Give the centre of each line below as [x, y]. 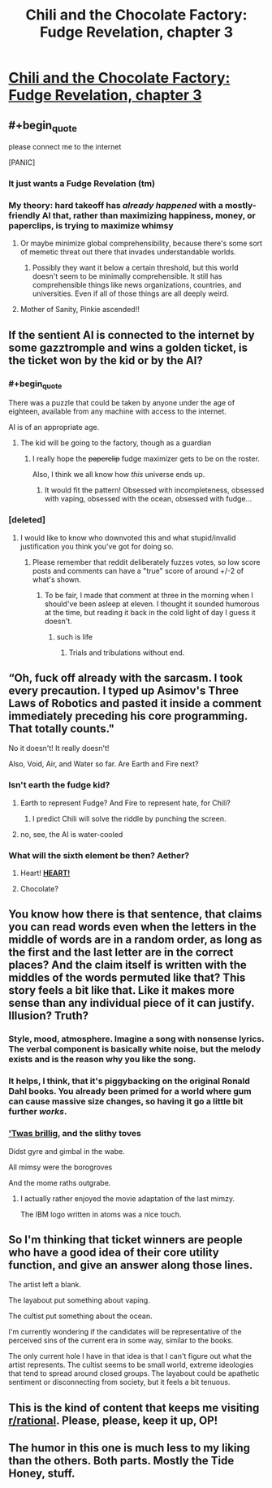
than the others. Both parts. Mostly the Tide [121, 1461]
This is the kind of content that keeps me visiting [134, 1408]
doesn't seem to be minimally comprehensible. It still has [127, 276]
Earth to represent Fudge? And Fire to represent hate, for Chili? [125, 803]
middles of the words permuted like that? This [127, 978]
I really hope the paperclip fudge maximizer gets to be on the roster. [146, 459]
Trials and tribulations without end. [127, 653]
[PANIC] [22, 163]
